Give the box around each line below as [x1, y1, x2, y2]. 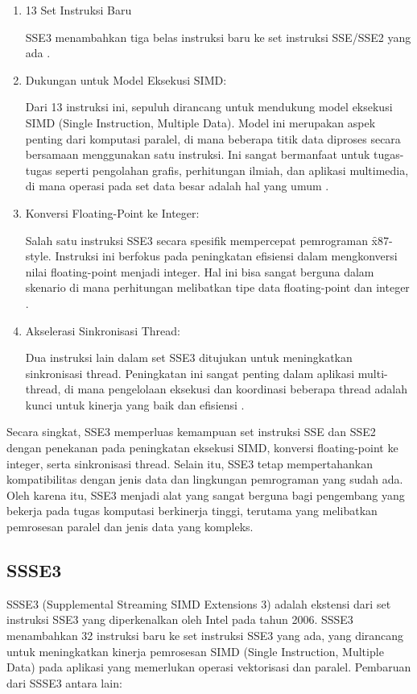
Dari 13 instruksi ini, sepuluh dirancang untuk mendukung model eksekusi [25, 98, 393, 115]
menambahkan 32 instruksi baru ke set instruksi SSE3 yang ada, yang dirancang [6, 627, 404, 644]
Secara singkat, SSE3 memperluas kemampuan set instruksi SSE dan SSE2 [6, 423, 376, 440]
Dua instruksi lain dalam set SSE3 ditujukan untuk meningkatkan [25, 349, 353, 366]
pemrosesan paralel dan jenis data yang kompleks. [6, 518, 254, 535]
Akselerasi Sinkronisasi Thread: [25, 322, 180, 339]
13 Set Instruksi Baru [25, 2, 132, 18]
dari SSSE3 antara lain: [6, 674, 122, 691]
